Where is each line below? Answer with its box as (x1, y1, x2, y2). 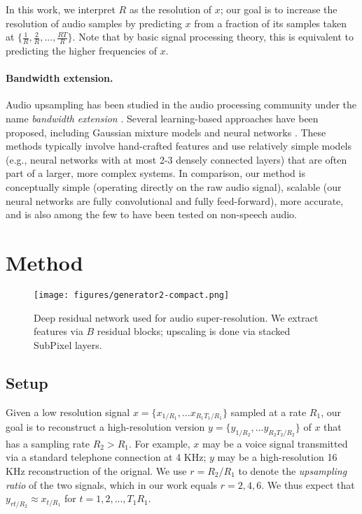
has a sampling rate (6, 436, 90, 450)
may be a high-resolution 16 (217, 450, 337, 464)
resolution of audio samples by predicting (6, 15, 182, 30)
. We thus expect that (261, 477, 355, 492)
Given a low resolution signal (6, 404, 130, 419)
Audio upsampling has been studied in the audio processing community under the (6, 97, 357, 112)
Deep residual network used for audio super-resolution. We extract (34, 310, 319, 324)
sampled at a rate (230, 404, 307, 419)
